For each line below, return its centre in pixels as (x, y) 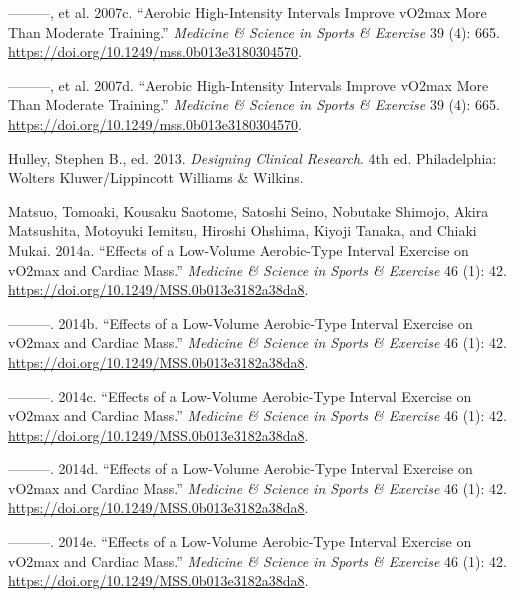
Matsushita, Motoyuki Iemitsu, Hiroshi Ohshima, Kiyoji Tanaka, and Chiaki (242, 230)
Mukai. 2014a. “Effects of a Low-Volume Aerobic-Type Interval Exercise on (238, 249)
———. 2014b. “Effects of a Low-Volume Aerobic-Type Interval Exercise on (240, 322)
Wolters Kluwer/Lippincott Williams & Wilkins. (156, 177)
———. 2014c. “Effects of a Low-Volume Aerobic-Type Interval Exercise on (240, 395)
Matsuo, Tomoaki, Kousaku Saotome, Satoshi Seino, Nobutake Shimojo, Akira (248, 210)
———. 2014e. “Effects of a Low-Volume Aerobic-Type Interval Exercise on (240, 541)
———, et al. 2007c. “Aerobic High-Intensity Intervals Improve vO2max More (247, 12)
